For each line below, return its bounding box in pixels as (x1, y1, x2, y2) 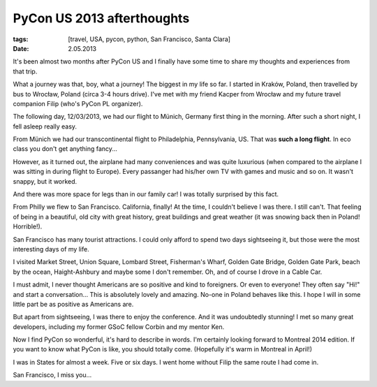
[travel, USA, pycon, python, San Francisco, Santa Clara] (68, 35, 230, 43)
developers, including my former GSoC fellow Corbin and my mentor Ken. (13, 322, 225, 331)
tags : (13, 35, 29, 43)
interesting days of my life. (13, 244, 90, 253)
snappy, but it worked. (13, 177, 77, 185)
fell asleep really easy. (13, 122, 77, 131)
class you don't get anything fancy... (13, 145, 118, 153)
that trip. (13, 67, 38, 75)
